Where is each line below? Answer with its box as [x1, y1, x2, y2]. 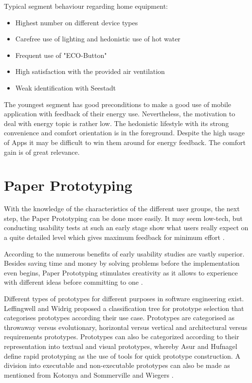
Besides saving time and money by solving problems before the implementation [4, 258, 240, 268]
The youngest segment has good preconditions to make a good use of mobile [4, 99, 232, 109]
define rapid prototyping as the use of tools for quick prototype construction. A [4, 350, 240, 361]
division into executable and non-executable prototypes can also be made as [4, 360, 230, 370]
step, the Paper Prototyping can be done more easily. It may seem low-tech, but [4, 213, 243, 223]
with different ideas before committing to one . [4, 277, 143, 287]
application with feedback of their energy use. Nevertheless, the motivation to [4, 109, 235, 119]
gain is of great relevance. [4, 146, 80, 157]
